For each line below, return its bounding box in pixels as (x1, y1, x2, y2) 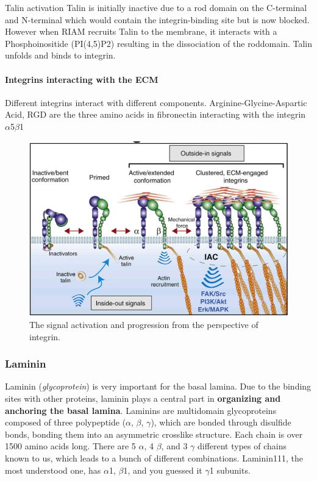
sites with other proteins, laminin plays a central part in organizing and (5, 392, 281, 405)
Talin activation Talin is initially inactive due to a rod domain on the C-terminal (5, 1, 307, 13)
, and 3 (161, 440, 188, 452)
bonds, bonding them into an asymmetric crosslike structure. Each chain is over (5, 427, 303, 440)
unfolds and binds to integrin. (5, 49, 116, 62)
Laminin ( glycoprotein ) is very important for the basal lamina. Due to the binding (5, 380, 312, 393)
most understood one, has (5, 463, 101, 476)
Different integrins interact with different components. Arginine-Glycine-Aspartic (5, 96, 307, 109)
